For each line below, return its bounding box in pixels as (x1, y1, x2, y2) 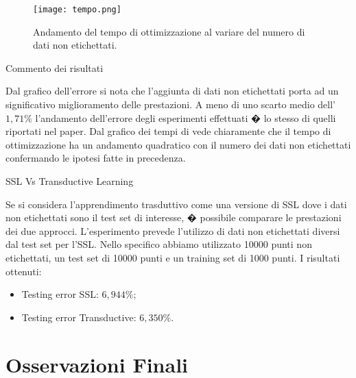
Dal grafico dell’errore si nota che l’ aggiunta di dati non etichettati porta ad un (5, 84, 339, 98)
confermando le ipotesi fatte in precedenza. (5, 151, 186, 165)
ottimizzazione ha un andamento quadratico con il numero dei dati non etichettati (5, 137, 351, 151)
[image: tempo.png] (33, 5, 121, 14)
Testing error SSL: (21, 287, 99, 301)
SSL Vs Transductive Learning (5, 174, 134, 188)
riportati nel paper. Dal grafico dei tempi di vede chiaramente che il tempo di (5, 124, 331, 138)
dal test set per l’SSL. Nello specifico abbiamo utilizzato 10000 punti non (5, 237, 312, 251)
